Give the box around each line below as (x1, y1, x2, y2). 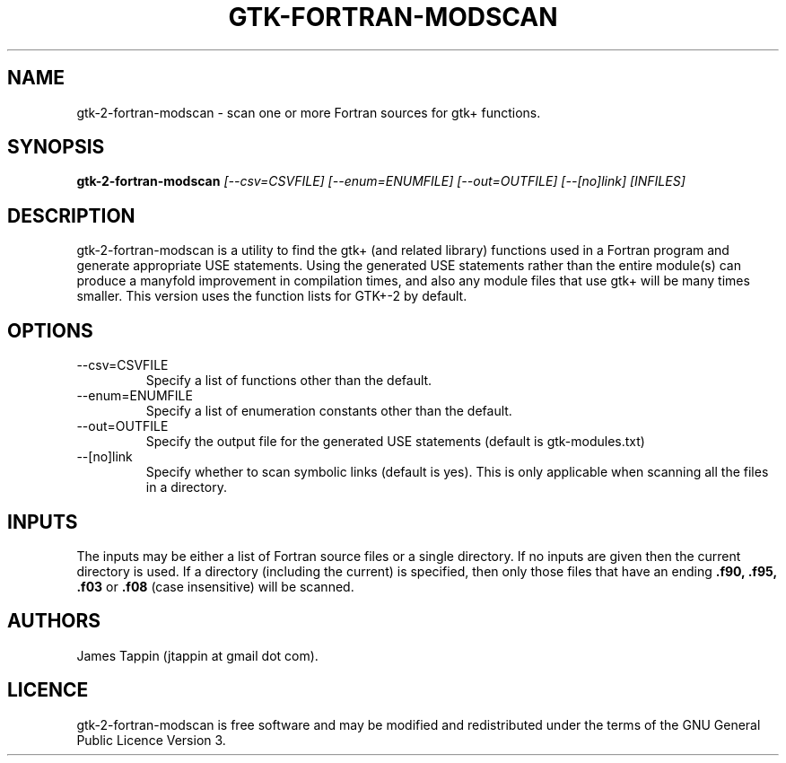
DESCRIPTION (7, 204, 135, 227)
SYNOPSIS (7, 136, 105, 159)
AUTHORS (7, 610, 101, 633)
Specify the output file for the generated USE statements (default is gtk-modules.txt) (145, 434, 645, 450)
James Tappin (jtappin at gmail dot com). (76, 647, 319, 663)
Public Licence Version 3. (76, 732, 226, 748)
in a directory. (145, 479, 227, 496)
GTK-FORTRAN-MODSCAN (228, 2, 558, 32)
